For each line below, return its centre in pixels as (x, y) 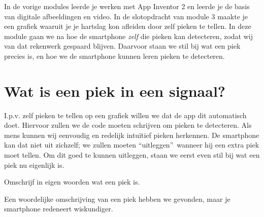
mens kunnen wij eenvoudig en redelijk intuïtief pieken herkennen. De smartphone (132, 135)
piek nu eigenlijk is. (34, 165)
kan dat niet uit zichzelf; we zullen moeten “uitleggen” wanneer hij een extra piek (132, 145)
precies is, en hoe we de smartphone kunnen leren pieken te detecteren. (114, 56)
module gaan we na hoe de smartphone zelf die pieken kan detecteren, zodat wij (128, 36)
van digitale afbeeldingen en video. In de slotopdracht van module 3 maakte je (126, 16)
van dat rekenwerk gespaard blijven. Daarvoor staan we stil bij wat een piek (122, 46)
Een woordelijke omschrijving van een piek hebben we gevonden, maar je (117, 198)
